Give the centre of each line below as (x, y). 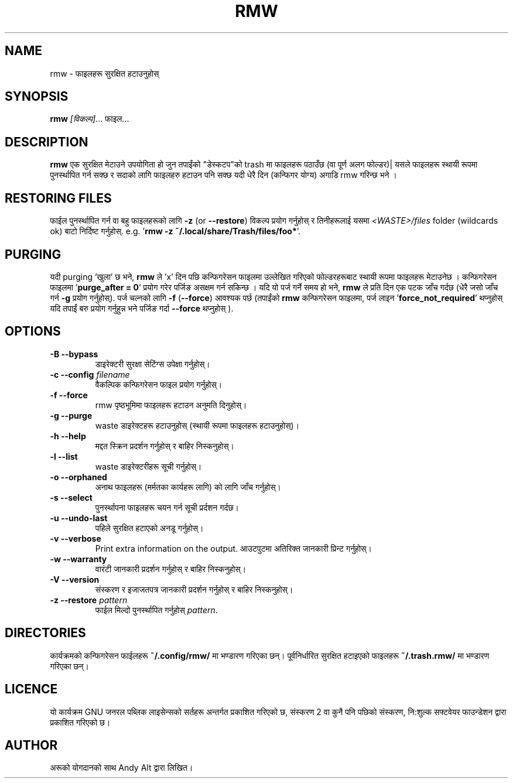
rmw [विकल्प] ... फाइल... (90, 119)
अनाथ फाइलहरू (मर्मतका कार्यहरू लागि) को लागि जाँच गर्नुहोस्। (188, 487)
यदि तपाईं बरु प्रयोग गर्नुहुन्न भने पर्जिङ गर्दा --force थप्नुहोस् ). (142, 308)
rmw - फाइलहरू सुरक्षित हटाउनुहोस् (105, 73)
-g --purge (71, 415)
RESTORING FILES (58, 198)
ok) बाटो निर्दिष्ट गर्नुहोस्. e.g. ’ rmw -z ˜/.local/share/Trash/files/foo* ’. (175, 231)
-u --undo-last (79, 518)
